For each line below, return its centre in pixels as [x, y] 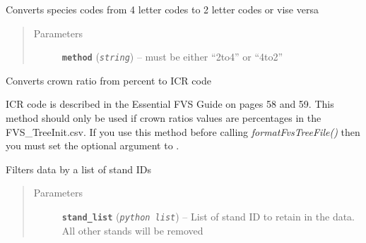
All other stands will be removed [132, 230]
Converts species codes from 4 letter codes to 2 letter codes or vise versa [162, 9]
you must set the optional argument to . [93, 145]
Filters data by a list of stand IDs [79, 169]
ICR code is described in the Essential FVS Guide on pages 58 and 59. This [170, 104]
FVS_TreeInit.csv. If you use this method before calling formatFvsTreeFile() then [183, 131]
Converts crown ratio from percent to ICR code [108, 80]
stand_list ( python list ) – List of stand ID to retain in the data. [208, 216]
